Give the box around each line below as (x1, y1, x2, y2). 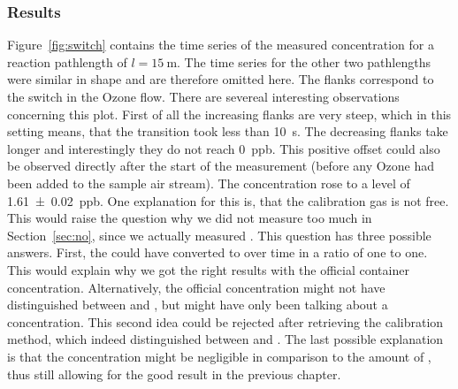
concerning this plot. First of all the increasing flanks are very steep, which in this (7, 104, 452, 123)
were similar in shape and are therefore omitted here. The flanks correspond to (7, 70, 434, 88)
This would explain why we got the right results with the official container (7, 260, 409, 278)
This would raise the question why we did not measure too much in (7, 209, 372, 227)
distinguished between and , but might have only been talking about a (7, 295, 388, 314)
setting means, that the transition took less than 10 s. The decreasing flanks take (7, 122, 448, 141)
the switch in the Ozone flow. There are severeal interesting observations (7, 88, 400, 105)
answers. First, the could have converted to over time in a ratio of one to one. (7, 243, 428, 262)
